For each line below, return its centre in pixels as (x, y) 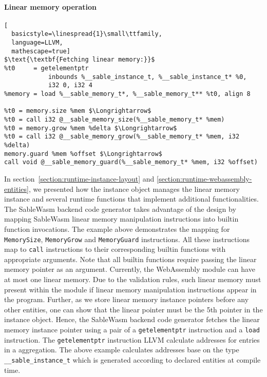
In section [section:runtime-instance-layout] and (79, 178)
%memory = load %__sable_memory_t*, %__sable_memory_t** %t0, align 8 (127, 94)
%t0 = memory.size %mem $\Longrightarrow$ (78, 111)
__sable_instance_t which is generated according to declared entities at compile (132, 359)
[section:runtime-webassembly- (204, 178)
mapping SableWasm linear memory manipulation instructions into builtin (121, 219)
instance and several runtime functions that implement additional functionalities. (131, 199)
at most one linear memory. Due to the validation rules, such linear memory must (133, 279)
